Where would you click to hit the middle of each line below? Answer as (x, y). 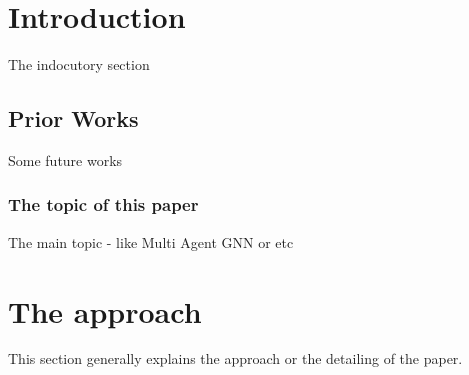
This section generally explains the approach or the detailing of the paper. (235, 358)
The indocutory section (79, 64)
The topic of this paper (103, 204)
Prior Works (73, 118)
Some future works (65, 159)
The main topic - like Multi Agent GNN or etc (151, 241)
